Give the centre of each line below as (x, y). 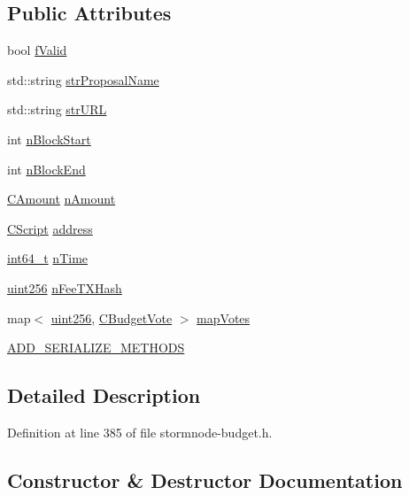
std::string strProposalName (83, 79)
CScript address (50, 228)
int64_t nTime (48, 258)
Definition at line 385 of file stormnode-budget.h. (140, 432)
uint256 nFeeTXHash (65, 287)
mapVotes (224, 317)
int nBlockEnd (46, 169)
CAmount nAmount (62, 199)
